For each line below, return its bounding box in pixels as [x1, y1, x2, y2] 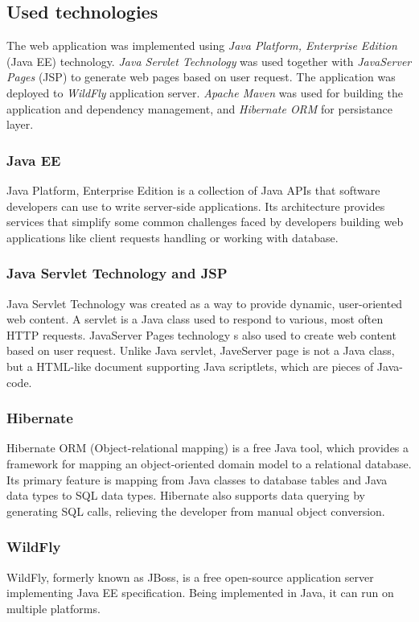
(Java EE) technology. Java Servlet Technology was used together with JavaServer [6, 52, 412, 69]
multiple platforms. [6, 599, 101, 616]
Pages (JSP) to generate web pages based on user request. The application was [6, 68, 396, 85]
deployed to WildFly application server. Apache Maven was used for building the [6, 84, 403, 101]
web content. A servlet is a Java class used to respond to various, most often [6, 311, 384, 327]
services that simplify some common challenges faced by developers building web [6, 213, 404, 230]
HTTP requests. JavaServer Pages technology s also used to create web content [6, 326, 396, 343]
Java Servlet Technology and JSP [6, 263, 228, 283]
